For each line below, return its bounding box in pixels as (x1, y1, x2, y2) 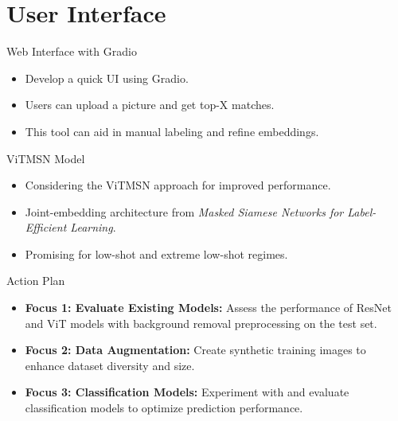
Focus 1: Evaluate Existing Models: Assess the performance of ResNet (25, 299, 392, 316)
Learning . (70, 219, 116, 236)
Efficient (25, 219, 67, 236)
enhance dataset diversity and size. (25, 357, 195, 373)
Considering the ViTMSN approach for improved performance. (25, 177, 331, 193)
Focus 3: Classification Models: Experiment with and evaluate (25, 384, 349, 400)
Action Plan (6, 272, 65, 289)
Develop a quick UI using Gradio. (25, 69, 189, 86)
